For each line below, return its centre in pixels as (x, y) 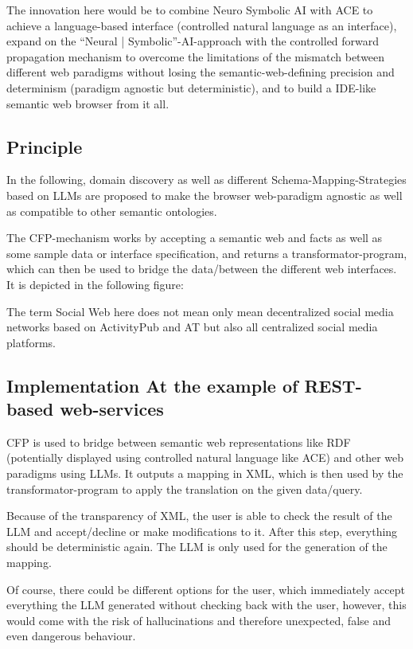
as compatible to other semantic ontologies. (112, 211)
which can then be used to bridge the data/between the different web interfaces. (202, 269)
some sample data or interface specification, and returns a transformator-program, (207, 253)
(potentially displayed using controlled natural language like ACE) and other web (205, 457)
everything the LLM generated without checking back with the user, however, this (206, 605)
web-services (112, 409)
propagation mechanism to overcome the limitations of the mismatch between (196, 56)
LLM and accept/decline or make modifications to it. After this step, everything (202, 531)
